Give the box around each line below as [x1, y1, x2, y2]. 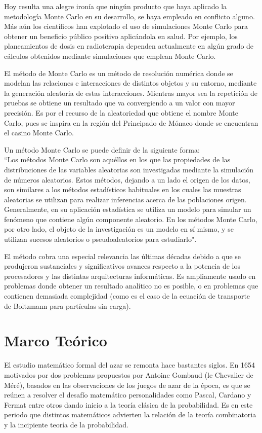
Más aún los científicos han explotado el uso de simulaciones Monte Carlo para [4, 21, 248, 31]
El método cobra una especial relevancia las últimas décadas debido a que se [4, 250, 241, 261]
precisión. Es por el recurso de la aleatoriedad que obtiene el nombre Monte [4, 107, 239, 118]
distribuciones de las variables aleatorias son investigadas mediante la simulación [4, 164, 254, 174]
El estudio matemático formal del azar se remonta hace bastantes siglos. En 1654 [4, 359, 255, 370]
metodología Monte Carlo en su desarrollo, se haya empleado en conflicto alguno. [4, 11, 255, 21]
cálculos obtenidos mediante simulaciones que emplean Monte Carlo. [4, 50, 216, 61]
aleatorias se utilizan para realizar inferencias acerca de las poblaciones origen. [4, 194, 247, 204]
